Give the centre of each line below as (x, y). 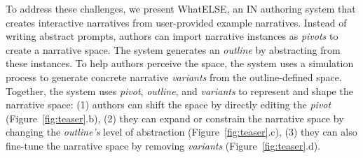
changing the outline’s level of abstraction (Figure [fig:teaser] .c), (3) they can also (181, 132)
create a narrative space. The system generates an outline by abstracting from (173, 49)
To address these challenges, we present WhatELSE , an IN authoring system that (181, 8)
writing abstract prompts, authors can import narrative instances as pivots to (172, 36)
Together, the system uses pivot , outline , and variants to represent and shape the (179, 91)
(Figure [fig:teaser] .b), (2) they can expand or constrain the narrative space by (175, 118)
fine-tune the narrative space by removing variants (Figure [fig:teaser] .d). (163, 145)
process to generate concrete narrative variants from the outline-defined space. (174, 77)
